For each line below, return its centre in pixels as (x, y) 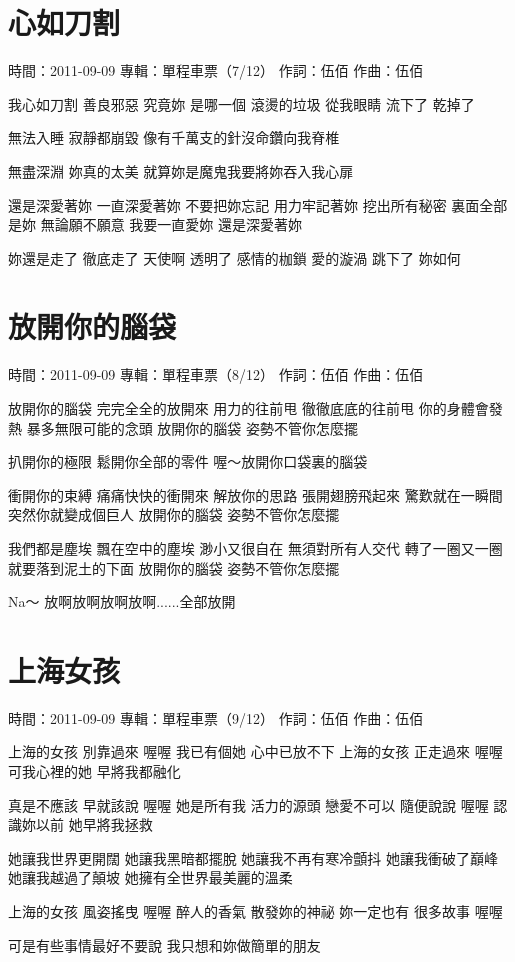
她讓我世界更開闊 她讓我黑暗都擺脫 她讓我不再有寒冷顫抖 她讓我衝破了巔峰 (253, 857)
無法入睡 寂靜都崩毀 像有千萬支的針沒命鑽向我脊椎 (174, 137)
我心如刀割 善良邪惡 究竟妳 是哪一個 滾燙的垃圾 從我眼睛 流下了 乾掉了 (241, 103)
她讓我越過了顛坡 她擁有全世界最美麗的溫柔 (150, 877)
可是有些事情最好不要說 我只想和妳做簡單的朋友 (164, 944)
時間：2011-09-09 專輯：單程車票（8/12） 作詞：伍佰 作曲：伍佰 (216, 374)
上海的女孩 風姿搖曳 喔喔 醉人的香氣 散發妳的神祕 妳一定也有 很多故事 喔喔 (255, 911)
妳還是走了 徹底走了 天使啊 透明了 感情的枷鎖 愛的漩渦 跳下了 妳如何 (234, 257)
